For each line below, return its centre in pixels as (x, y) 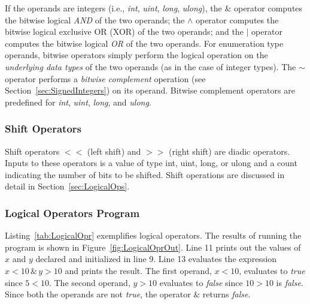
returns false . (227, 294)
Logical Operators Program (72, 213)
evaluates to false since (201, 282)
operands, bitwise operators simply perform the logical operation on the (136, 55)
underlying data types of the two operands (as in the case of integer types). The (151, 66)
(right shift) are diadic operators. (230, 151)
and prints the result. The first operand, (138, 270)
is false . (290, 282)
